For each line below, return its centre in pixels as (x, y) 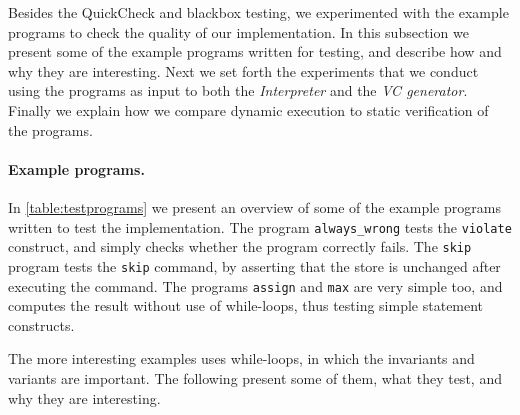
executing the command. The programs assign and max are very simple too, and (255, 285)
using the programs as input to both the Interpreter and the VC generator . (238, 90)
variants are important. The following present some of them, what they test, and (255, 377)
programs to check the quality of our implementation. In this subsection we (238, 31)
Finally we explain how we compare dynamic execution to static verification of (248, 109)
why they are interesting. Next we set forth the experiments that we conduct (243, 70)
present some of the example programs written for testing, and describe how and (255, 51)
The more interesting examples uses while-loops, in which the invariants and (241, 358)
